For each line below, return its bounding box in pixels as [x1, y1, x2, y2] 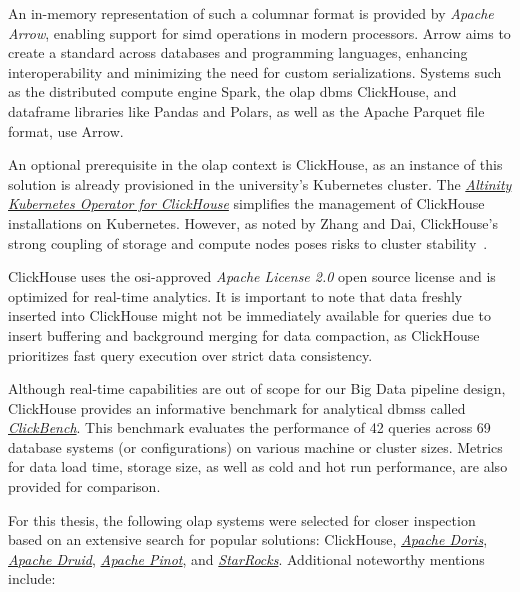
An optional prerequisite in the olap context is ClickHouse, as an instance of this [8, 154, 503, 175]
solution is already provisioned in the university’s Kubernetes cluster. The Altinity [8, 173, 512, 194]
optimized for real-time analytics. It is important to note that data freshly [8, 285, 463, 306]
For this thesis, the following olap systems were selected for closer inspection [8, 509, 476, 530]
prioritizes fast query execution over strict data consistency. [8, 344, 373, 365]
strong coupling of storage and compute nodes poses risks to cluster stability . [8, 232, 488, 253]
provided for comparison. [8, 476, 161, 497]
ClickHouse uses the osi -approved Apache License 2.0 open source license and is [8, 266, 496, 287]
